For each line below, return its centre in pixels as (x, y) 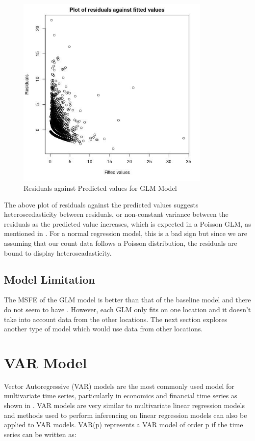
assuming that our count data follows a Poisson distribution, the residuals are (121, 243)
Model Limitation (50, 279)
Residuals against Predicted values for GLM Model (100, 188)
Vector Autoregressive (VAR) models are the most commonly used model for (119, 386)
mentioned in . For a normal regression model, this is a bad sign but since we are (126, 233)
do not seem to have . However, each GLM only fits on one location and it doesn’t (127, 309)
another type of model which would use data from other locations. (103, 329)
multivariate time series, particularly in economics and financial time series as (121, 396)
